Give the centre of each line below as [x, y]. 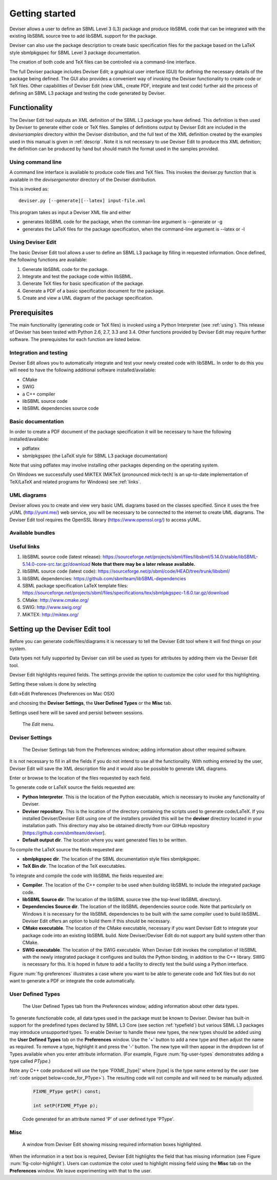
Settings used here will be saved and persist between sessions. [76, 712]
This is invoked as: [29, 189]
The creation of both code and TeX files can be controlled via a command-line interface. [103, 62]
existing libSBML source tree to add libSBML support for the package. [83, 35]
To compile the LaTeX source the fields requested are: [67, 849]
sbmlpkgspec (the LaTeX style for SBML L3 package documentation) [95, 456]
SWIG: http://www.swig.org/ [52, 607]
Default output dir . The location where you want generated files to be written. [105, 840]
